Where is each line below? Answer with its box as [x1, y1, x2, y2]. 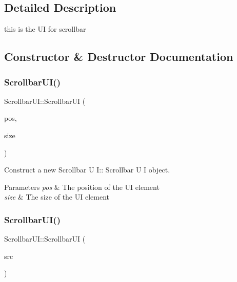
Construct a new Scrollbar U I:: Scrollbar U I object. [4, 164, 170, 175]
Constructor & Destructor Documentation [4, 49, 233, 64]
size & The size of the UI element [4, 191, 110, 202]
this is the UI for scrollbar [4, 24, 86, 34]
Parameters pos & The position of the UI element [4, 181, 160, 192]
